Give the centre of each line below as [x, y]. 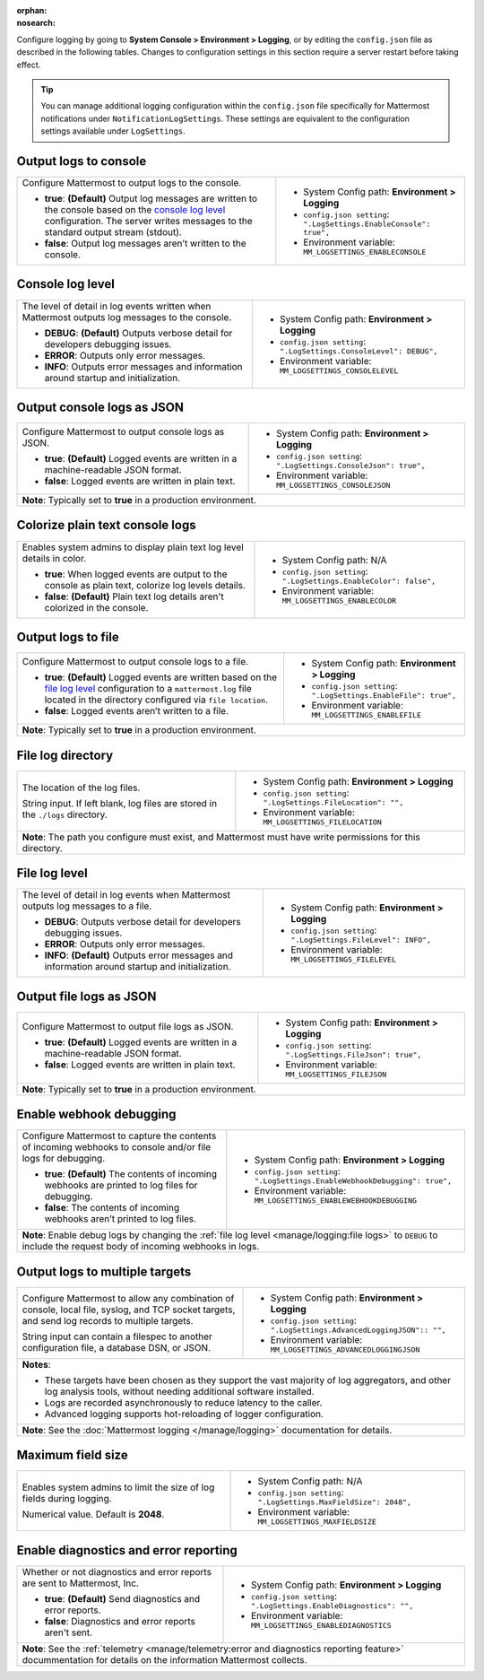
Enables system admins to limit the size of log [118, 1487]
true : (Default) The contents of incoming [131, 1174]
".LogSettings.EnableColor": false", [359, 581]
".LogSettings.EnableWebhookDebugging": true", [353, 1181]
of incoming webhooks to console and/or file [116, 1147]
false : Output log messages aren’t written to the [145, 244]
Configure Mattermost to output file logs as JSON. [128, 1026]
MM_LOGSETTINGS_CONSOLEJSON [333, 486]
